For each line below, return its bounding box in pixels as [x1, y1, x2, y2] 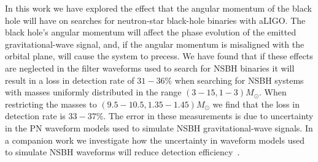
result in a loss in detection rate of [5, 73, 134, 86]
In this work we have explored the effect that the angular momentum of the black [5, 2, 312, 14]
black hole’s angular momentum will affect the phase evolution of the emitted [5, 26, 297, 39]
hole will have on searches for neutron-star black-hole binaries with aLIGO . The [5, 13, 306, 26]
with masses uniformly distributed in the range [5, 86, 182, 98]
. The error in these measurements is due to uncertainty [103, 109, 314, 122]
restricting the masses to [5, 97, 97, 110]
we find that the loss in [212, 97, 300, 110]
